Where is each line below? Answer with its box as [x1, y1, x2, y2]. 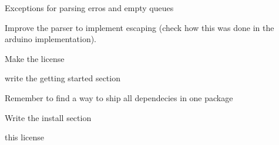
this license [5, 131, 45, 143]
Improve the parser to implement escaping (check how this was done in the [5, 21, 274, 33]
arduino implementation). [5, 33, 97, 45]
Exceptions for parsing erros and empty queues [5, 2, 174, 13]
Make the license [5, 52, 65, 64]
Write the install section [5, 111, 92, 123]
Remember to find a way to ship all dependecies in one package [5, 91, 233, 103]
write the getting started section [5, 72, 120, 84]
